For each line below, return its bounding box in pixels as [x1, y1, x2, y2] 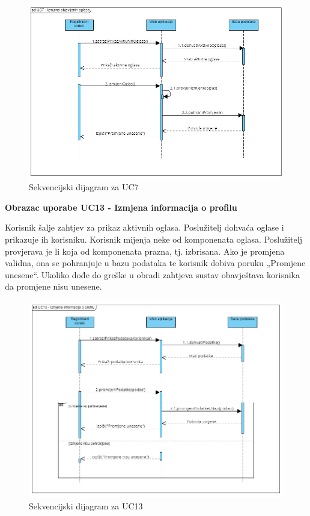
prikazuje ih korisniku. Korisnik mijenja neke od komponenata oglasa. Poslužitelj [5, 233, 302, 246]
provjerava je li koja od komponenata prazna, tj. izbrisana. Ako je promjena [5, 244, 285, 257]
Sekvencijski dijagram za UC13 [29, 500, 143, 512]
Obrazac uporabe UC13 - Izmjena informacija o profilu [5, 200, 237, 213]
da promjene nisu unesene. [5, 280, 102, 293]
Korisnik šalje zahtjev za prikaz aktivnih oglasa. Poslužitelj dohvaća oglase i [5, 221, 284, 234]
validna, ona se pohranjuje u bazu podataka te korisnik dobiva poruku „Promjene [5, 256, 306, 269]
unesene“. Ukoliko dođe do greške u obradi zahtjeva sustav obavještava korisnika [5, 268, 300, 281]
